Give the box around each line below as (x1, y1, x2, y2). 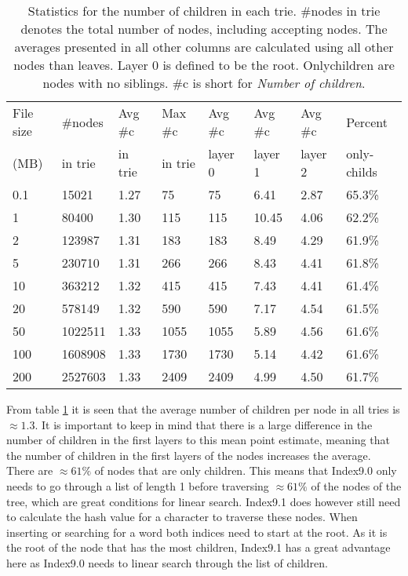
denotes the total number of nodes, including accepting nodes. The (20, 20, 388, 38)
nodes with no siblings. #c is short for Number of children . (42, 74, 366, 92)
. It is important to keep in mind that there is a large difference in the (35, 416, 373, 432)
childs (346, 162, 377, 180)
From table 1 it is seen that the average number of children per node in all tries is (6, 401, 400, 417)
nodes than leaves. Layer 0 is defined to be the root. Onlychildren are (13, 56, 395, 74)
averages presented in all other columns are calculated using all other (14, 38, 394, 56)
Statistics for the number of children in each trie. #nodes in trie (27, 2, 381, 20)
